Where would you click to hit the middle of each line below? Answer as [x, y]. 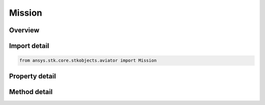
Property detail [33, 76]
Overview [24, 30]
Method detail [31, 92]
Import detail [29, 46]
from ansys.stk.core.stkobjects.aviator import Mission [88, 61]
